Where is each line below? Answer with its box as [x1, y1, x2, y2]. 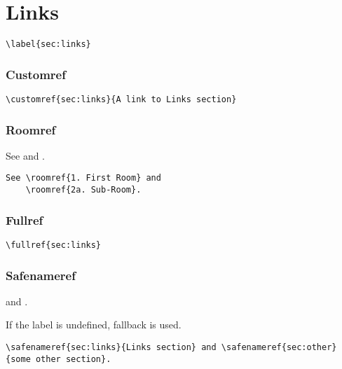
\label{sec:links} [6, 39, 91, 50]
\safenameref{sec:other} [221, 342, 337, 353]
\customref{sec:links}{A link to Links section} [6, 95, 237, 104]
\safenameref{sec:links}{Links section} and [6, 342, 217, 353]
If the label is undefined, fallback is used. [6, 317, 182, 332]
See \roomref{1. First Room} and [6, 173, 161, 183]
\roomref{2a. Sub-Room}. [25, 185, 142, 195]
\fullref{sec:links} [6, 240, 102, 250]
